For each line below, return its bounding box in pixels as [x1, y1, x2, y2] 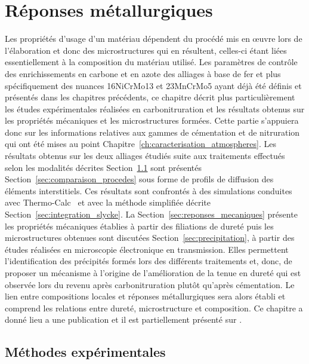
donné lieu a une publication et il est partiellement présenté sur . [5, 313, 242, 326]
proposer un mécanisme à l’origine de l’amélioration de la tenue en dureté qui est [5, 267, 301, 279]
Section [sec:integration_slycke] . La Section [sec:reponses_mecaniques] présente [5, 208, 298, 221]
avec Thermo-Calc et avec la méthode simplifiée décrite [5, 196, 211, 209]
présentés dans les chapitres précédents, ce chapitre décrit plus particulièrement [5, 91, 295, 103]
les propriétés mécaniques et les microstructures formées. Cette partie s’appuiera [5, 114, 299, 127]
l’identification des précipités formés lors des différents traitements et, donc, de [5, 255, 292, 267]
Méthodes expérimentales [5, 342, 166, 361]
